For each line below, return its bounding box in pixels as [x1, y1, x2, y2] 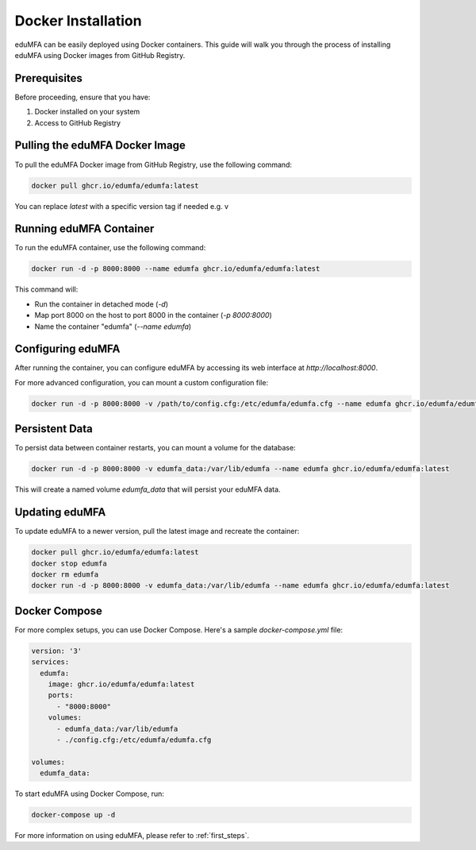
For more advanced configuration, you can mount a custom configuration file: [14, 377, 269, 387]
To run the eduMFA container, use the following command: [14, 243, 206, 253]
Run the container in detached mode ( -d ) [34, 299, 169, 309]
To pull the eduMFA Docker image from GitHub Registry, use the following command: [14, 160, 293, 169]
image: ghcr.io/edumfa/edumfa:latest [48, 680, 195, 689]
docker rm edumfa [31, 570, 99, 579]
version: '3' [31, 646, 83, 655]
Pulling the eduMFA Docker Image [14, 139, 186, 153]
